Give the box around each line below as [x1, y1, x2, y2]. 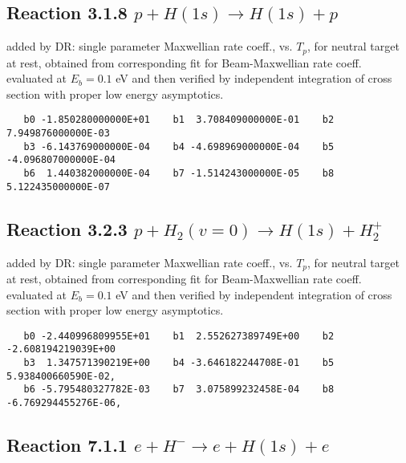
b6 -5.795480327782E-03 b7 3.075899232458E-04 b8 [23, 384, 335, 396]
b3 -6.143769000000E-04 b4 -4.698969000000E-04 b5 [23, 140, 335, 152]
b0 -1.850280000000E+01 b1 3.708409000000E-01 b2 [23, 114, 335, 126]
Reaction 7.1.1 [6, 433, 128, 457]
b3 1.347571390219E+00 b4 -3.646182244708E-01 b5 [23, 357, 335, 369]
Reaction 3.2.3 [6, 216, 128, 241]
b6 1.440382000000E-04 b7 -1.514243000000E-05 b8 [23, 168, 335, 180]
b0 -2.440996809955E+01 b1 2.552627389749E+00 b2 [23, 330, 335, 342]
